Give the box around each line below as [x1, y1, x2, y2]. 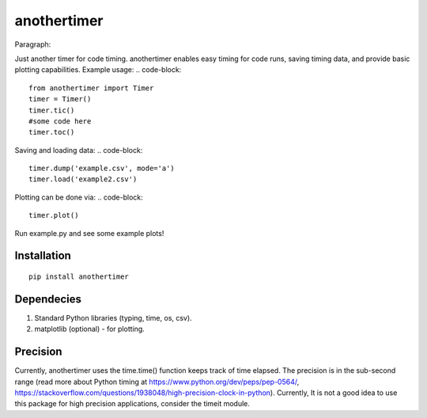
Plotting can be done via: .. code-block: [14, 192, 144, 202]
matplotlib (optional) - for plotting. [34, 325, 145, 334]
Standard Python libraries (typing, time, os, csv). [34, 313, 193, 322]
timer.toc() [28, 127, 75, 137]
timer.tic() [28, 105, 75, 115]
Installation [14, 249, 71, 263]
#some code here [28, 116, 92, 126]
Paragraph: [14, 40, 51, 49]
